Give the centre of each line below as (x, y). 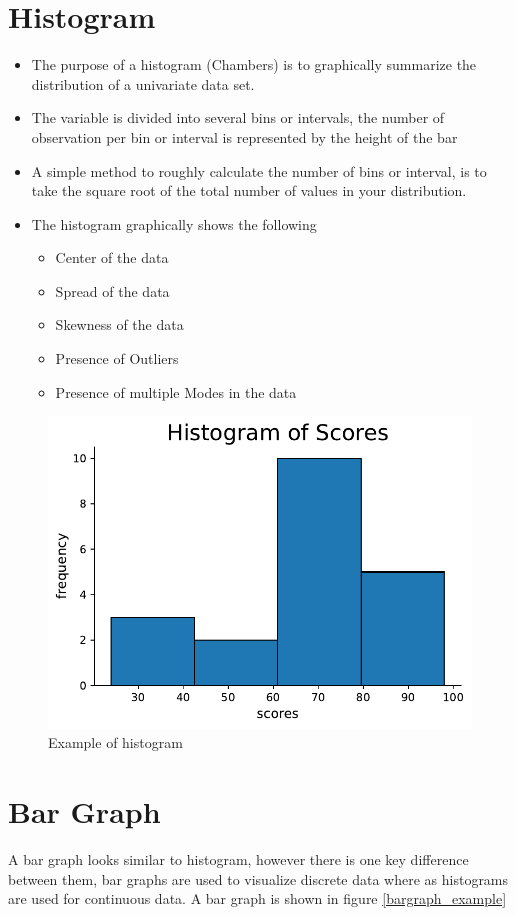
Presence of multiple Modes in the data (176, 391)
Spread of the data (112, 290)
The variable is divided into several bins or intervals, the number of (238, 117)
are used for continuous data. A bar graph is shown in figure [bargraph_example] (257, 898)
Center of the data (112, 257)
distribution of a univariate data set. (143, 83)
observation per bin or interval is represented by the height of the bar (244, 136)
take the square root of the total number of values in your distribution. (249, 190)
